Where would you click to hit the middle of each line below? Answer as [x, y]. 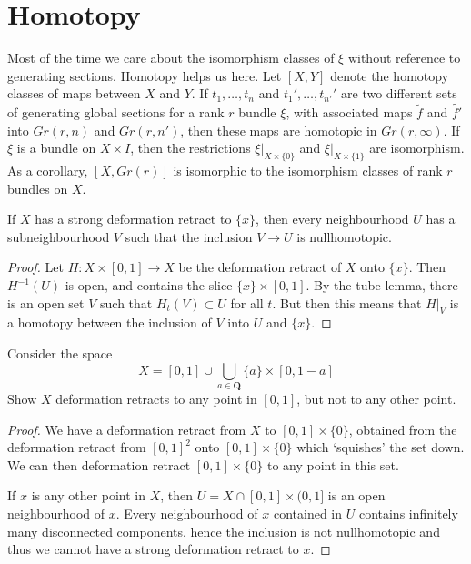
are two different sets [399, 93]
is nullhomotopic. [344, 236]
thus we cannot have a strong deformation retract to [153, 549]
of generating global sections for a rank [116, 112]
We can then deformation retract [99, 464]
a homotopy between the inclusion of [110, 322]
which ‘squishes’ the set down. [381, 447]
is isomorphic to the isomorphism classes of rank [308, 171]
